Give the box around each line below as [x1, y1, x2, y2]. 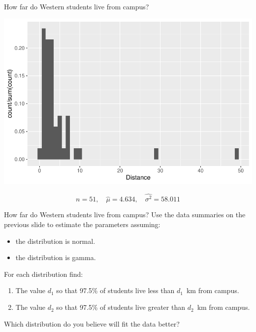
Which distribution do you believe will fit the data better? [4, 318, 180, 329]
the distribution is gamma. [15, 252, 96, 263]
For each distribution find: [4, 268, 83, 279]
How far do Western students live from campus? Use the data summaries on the [4, 209, 246, 220]
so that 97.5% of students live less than [56, 285, 175, 296]
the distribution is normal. [15, 235, 96, 246]
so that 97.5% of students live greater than [56, 302, 185, 312]
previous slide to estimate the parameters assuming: [4, 219, 160, 230]
